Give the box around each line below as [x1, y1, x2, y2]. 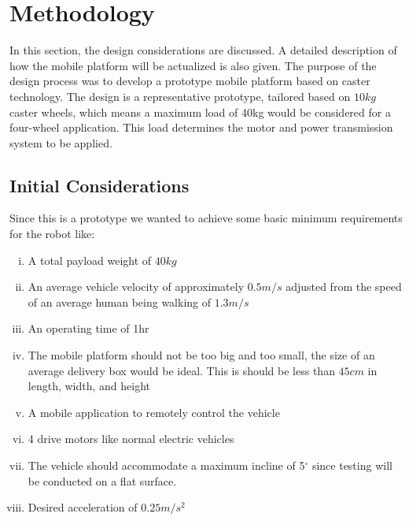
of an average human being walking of [28, 293, 212, 310]
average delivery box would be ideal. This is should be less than [28, 362, 335, 378]
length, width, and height [28, 378, 151, 394]
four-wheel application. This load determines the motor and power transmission [9, 119, 393, 136]
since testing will [311, 457, 392, 474]
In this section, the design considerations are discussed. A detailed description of [9, 42, 397, 58]
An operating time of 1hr [28, 320, 149, 337]
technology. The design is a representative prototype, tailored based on [9, 87, 351, 104]
